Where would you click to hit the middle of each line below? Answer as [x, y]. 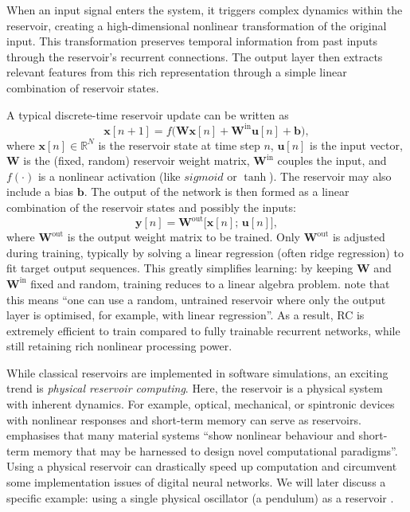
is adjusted [359, 237]
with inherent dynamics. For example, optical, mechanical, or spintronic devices [201, 404]
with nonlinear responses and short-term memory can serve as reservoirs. [184, 419]
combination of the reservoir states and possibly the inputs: [151, 207]
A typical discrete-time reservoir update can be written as [148, 114]
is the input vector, [356, 145]
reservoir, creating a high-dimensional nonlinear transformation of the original [197, 25]
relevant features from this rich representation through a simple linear [177, 72]
